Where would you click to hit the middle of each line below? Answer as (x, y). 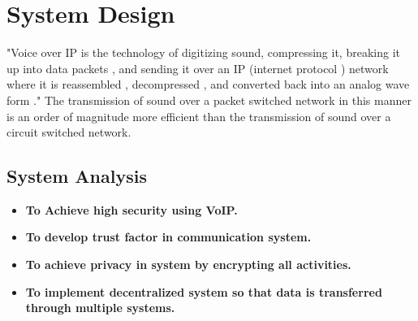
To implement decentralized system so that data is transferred (204, 291)
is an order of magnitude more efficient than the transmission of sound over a (199, 116)
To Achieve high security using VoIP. (131, 209)
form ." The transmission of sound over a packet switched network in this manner (209, 100)
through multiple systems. (100, 308)
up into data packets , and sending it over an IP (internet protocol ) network (198, 68)
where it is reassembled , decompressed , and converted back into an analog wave (208, 84)
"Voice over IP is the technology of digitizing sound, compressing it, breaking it (203, 52)
